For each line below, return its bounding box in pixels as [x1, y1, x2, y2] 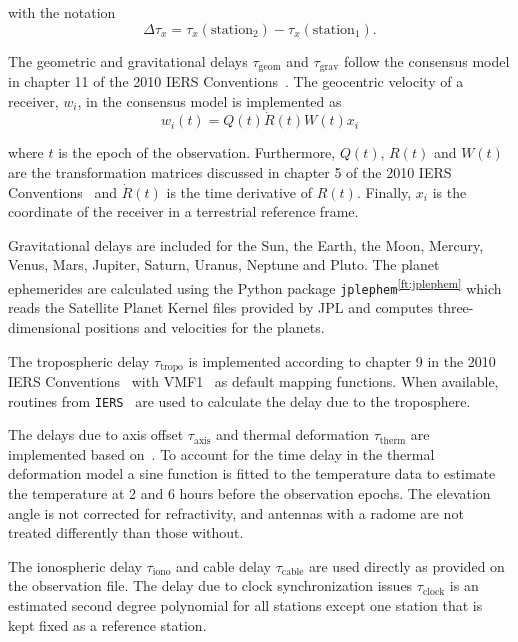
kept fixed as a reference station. [8, 614, 207, 635]
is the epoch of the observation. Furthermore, [58, 142, 336, 163]
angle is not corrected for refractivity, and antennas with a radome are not [8, 502, 464, 523]
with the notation [8, 2, 116, 22]
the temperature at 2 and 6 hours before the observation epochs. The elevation [8, 483, 491, 503]
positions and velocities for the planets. [85, 316, 325, 337]
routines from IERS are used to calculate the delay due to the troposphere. [8, 390, 471, 411]
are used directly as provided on [309, 555, 505, 576]
